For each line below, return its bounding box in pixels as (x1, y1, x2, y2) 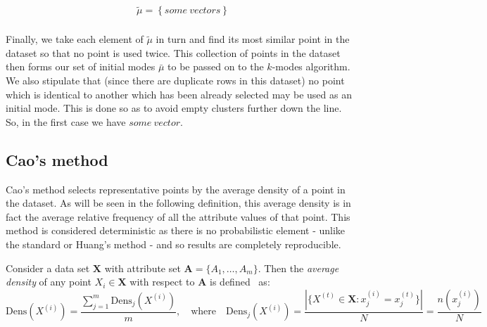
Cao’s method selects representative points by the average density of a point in (6, 181, 346, 196)
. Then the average (258, 260, 339, 275)
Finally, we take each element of (6, 32, 144, 46)
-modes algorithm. (272, 59, 350, 74)
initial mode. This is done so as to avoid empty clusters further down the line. (6, 101, 342, 115)
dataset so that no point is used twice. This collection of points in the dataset (6, 45, 341, 60)
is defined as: (210, 274, 270, 289)
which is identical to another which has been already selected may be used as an (6, 86, 352, 101)
